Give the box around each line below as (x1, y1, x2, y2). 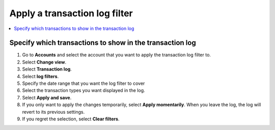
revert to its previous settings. (22, 109, 85, 115)
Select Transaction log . (22, 66, 72, 72)
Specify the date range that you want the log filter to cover (22, 80, 145, 86)
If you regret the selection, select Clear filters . (22, 116, 120, 122)
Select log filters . (22, 73, 59, 79)
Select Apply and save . (22, 94, 72, 101)
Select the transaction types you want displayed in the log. (22, 87, 145, 93)
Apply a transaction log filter (9, 8, 133, 19)
